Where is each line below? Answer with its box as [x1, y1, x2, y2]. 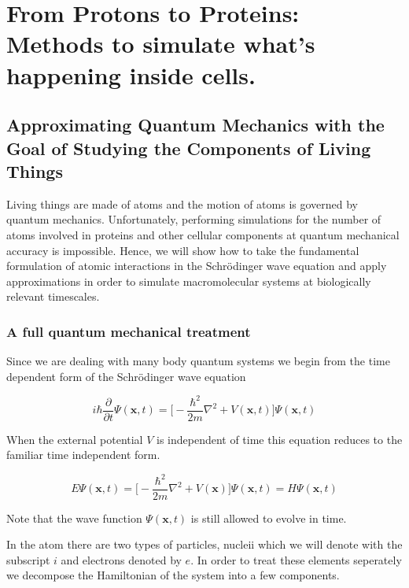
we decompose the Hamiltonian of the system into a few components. [6, 567, 340, 583]
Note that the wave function [6, 509, 142, 526]
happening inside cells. [6, 58, 256, 91]
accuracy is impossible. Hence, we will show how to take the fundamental [6, 242, 359, 258]
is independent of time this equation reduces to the [157, 431, 403, 447]
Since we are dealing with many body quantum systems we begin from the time [6, 353, 390, 369]
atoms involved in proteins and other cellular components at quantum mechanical [6, 226, 400, 242]
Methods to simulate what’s [6, 28, 315, 60]
